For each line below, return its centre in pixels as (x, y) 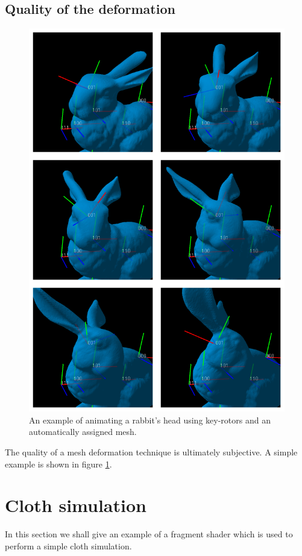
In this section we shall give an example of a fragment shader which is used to (149, 534)
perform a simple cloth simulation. (68, 545)
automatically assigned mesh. (83, 432)
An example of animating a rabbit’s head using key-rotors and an (150, 420)
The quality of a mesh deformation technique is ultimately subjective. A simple (151, 451)
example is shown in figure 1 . (58, 464)
